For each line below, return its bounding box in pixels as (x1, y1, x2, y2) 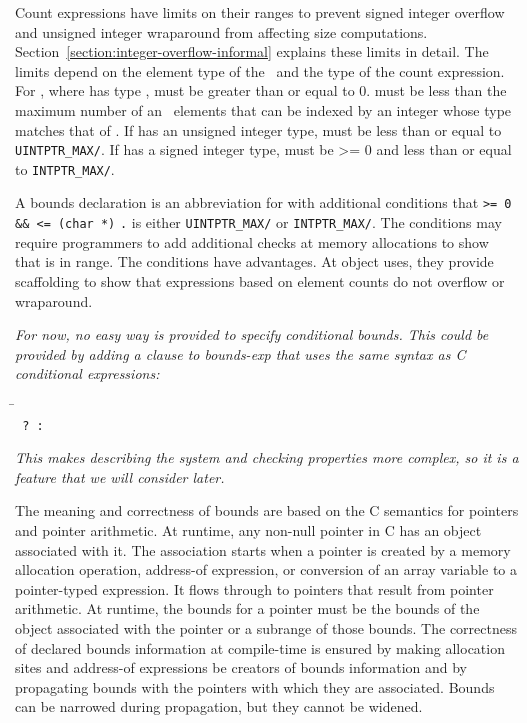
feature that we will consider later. (15, 466, 225, 487)
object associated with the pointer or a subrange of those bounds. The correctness (15, 617, 517, 638)
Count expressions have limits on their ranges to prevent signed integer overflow (15, 2, 505, 22)
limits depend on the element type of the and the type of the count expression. (15, 60, 505, 81)
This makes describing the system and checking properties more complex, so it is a (15, 447, 519, 468)
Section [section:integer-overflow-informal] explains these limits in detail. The (15, 41, 489, 62)
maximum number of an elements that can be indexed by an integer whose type (15, 99, 512, 120)
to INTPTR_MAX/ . (15, 158, 115, 179)
